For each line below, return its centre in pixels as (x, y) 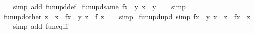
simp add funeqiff (41, 26)
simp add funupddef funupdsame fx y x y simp (99, 6)
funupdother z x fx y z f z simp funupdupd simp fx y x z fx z (127, 16)
